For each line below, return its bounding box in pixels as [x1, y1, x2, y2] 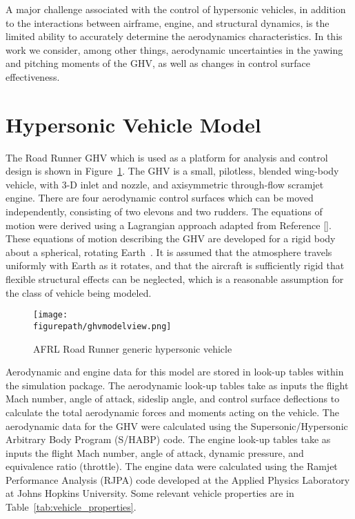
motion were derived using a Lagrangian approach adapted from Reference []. [6, 217, 332, 232]
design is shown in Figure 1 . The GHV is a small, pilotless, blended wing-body [6, 164, 339, 178]
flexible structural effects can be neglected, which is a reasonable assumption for [6, 272, 344, 286]
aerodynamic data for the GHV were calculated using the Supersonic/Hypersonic [6, 418, 348, 433]
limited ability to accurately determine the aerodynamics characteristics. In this [6, 29, 343, 43]
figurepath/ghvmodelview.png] [33, 321, 172, 331]
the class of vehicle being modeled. [6, 285, 152, 300]
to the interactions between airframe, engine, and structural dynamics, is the [6, 15, 329, 30]
